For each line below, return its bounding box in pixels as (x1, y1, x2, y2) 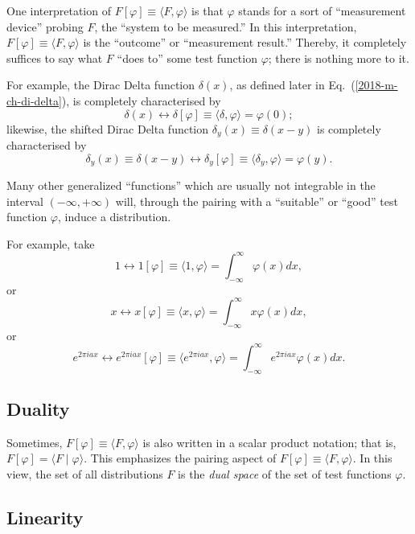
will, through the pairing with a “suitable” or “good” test (115, 192, 398, 209)
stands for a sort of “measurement (238, 2, 406, 18)
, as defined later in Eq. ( (229, 76, 355, 93)
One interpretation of (6, 2, 111, 18)
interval (6, 192, 43, 209)
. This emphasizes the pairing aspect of (84, 450, 277, 466)
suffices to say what (6, 49, 103, 66)
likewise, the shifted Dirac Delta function (6, 120, 209, 137)
